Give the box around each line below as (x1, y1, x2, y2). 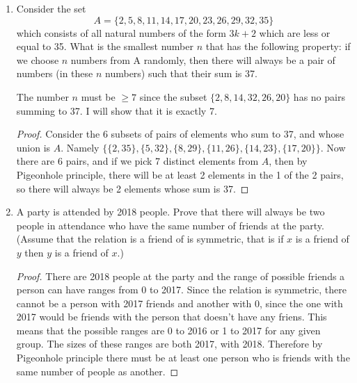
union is (16, 140, 51, 154)
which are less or (259, 25, 331, 40)
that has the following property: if (205, 39, 351, 54)
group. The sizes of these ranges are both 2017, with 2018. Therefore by (16, 336, 323, 351)
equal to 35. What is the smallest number (16, 39, 193, 54)
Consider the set (16, 1, 86, 15)
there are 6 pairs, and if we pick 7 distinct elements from (16, 154, 259, 168)
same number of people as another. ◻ (16, 364, 179, 378)
